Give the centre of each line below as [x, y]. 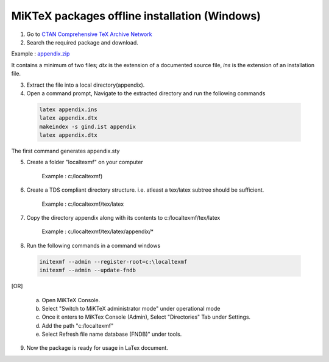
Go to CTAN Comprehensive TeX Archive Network [89, 34]
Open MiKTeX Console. [71, 300]
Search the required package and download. [82, 42]
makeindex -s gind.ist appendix [88, 126]
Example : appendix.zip [41, 54]
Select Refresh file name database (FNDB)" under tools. [112, 334]
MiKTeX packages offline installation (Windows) [136, 16]
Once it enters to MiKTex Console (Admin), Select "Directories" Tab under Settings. [146, 317]
